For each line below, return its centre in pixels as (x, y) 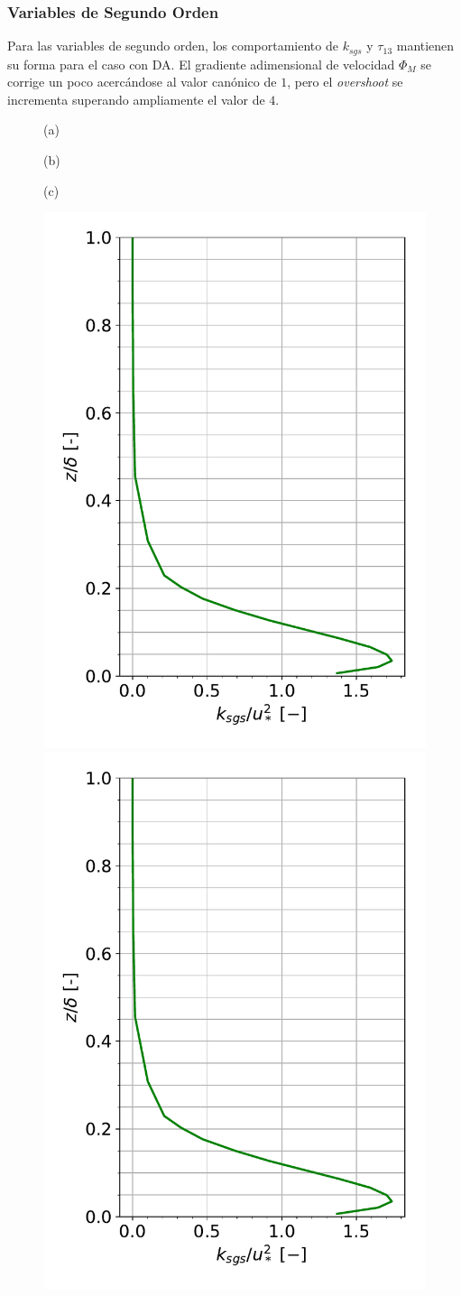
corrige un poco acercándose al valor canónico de (142, 82)
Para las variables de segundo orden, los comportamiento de (173, 46)
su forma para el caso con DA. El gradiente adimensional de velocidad (201, 64)
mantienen (425, 46)
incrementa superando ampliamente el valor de (136, 99)
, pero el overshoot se (345, 82)
